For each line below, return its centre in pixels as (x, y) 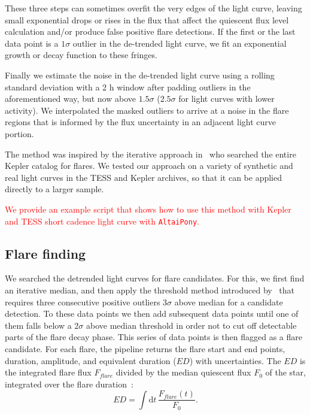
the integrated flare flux (48, 372)
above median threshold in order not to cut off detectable (192, 325)
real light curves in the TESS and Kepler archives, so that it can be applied (143, 177)
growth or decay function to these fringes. (81, 55)
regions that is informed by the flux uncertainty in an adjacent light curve (141, 122)
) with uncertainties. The (235, 360)
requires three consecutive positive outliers (83, 302)
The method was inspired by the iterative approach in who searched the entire (151, 154)
